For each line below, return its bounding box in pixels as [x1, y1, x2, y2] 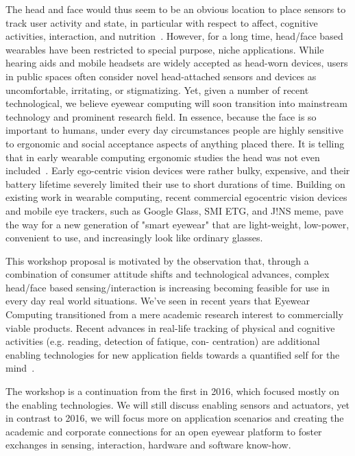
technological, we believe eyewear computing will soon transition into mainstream [5, 96, 347, 110]
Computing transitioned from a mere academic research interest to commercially [5, 307, 343, 322]
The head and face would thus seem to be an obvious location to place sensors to [5, 2, 346, 16]
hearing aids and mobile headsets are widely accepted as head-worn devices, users [5, 56, 348, 70]
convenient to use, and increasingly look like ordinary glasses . [5, 230, 263, 245]
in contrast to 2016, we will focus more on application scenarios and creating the [5, 411, 344, 425]
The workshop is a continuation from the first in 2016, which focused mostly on [5, 384, 340, 398]
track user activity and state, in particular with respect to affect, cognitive [5, 15, 318, 29]
